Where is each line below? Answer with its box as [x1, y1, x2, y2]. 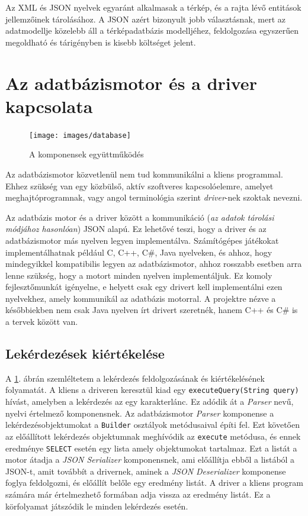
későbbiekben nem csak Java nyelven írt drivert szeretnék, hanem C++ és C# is [5, 304, 298, 316]
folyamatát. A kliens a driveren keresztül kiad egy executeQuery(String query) [5, 383, 299, 396]
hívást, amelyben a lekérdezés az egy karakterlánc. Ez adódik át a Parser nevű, [5, 395, 294, 408]
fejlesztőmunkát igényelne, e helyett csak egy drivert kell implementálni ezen [5, 280, 283, 293]
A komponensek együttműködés [29, 148, 144, 160]
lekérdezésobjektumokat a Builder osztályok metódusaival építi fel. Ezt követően [5, 418, 300, 431]
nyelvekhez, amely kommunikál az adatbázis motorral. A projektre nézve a [5, 292, 276, 304]
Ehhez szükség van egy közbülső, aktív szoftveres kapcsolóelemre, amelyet [5, 179, 274, 192]
